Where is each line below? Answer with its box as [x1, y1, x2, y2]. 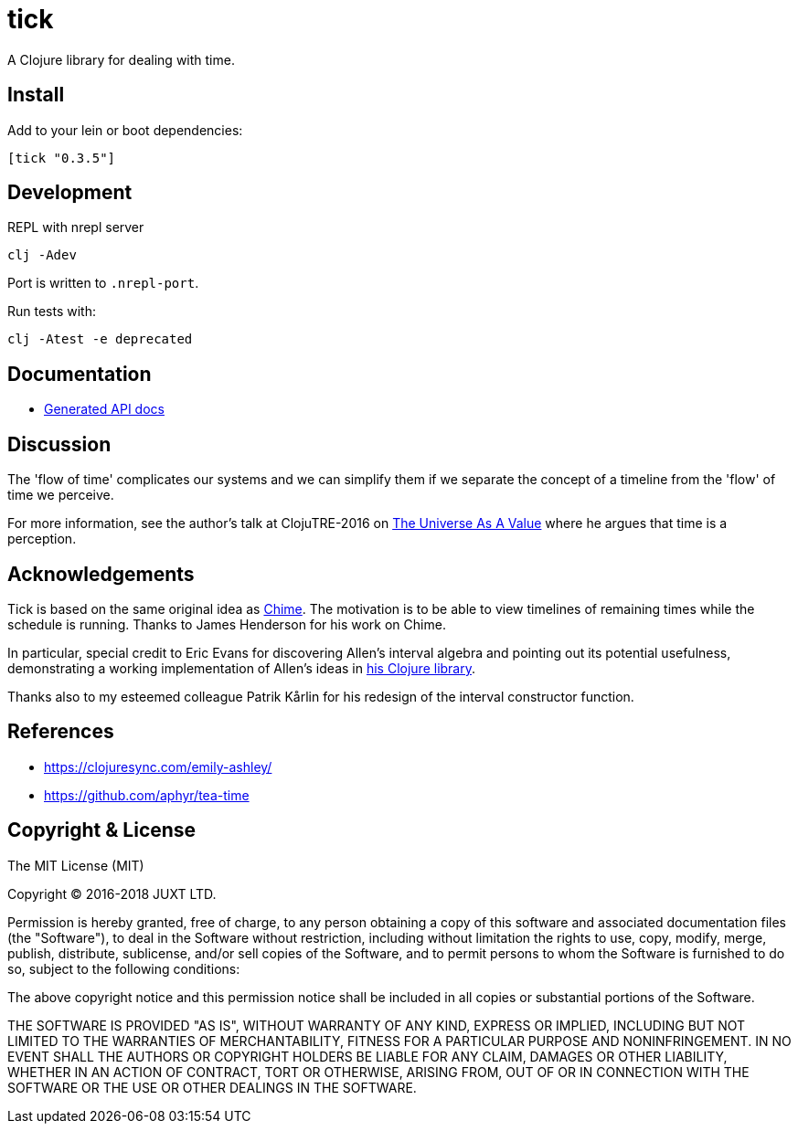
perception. [7, 531, 77, 547]
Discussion [7, 432, 112, 456]
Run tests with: [7, 303, 97, 320]
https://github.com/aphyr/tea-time [44, 787, 250, 803]
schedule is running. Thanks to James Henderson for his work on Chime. [7, 616, 446, 632]
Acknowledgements [7, 562, 195, 586]
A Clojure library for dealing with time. [7, 51, 235, 68]
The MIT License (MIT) [7, 857, 144, 873]
